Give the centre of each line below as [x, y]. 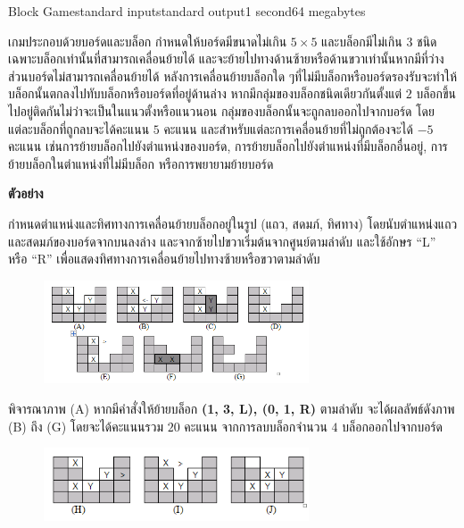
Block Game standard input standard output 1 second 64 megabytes [187, 11]
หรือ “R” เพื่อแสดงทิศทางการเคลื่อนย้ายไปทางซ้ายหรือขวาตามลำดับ [164, 259]
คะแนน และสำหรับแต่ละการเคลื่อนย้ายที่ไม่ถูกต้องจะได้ [288, 128]
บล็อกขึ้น [436, 93]
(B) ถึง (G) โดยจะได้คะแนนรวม [86, 426]
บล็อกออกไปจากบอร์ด [393, 426]
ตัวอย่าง [26, 193]
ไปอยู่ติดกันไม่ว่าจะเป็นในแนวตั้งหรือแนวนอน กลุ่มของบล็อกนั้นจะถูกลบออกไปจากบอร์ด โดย [221, 110]
